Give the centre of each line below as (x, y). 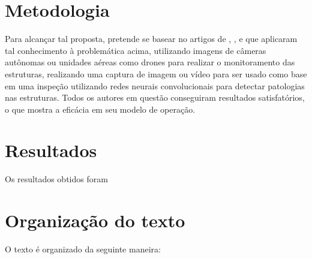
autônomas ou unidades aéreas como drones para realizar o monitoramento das (150, 62)
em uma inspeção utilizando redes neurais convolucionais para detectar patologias (155, 85)
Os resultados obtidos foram (56, 179)
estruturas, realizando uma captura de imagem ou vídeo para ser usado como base (156, 73)
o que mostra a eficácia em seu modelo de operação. (100, 109)
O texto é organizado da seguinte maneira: (83, 249)
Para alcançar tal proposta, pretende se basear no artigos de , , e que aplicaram (151, 39)
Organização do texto (95, 220)
